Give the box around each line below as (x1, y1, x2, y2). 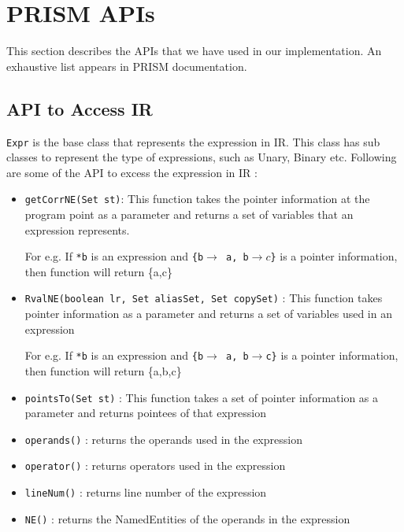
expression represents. (24, 221, 130, 238)
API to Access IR (6, 96, 153, 120)
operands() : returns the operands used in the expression (24, 430, 302, 447)
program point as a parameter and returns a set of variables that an (24, 206, 354, 223)
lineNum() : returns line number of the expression (24, 484, 267, 501)
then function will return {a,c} (24, 263, 172, 279)
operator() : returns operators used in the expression (24, 457, 286, 474)
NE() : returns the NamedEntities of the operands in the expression (24, 510, 350, 526)
